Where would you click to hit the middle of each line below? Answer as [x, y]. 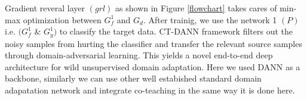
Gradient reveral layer [45, 8]
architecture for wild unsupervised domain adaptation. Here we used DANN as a [153, 66]
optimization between [62, 19]
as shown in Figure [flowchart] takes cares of [196, 8]
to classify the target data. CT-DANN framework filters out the [176, 31]
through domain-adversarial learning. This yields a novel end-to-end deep [139, 55]
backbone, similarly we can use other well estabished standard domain [133, 78]
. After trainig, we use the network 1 [210, 19]
